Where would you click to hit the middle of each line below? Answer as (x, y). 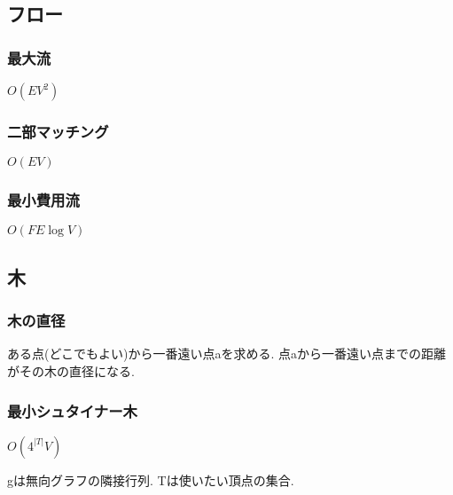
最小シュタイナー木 (72, 410)
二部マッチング (58, 131)
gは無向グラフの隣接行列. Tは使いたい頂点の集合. (151, 479)
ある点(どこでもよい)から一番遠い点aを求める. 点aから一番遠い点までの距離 (227, 354)
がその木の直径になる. (71, 371)
